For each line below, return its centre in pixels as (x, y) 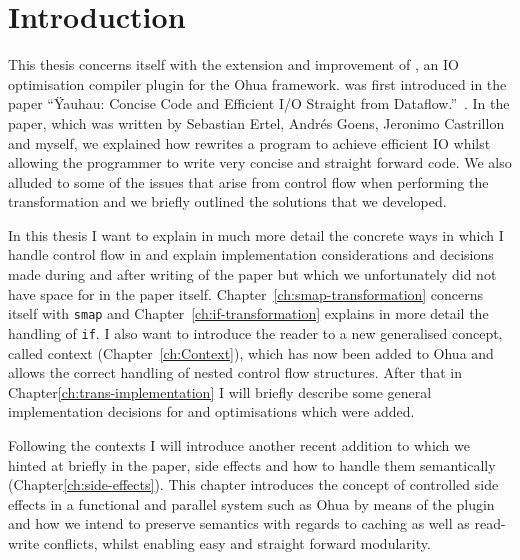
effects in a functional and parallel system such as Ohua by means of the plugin (251, 503)
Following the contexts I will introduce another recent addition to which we (239, 444)
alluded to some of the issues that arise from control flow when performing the (248, 181)
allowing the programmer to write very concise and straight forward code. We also (260, 162)
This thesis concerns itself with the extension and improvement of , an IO (233, 64)
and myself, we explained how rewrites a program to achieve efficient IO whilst (249, 142)
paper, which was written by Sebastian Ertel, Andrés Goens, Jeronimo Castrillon (256, 122)
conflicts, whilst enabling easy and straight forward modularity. (237, 542)
